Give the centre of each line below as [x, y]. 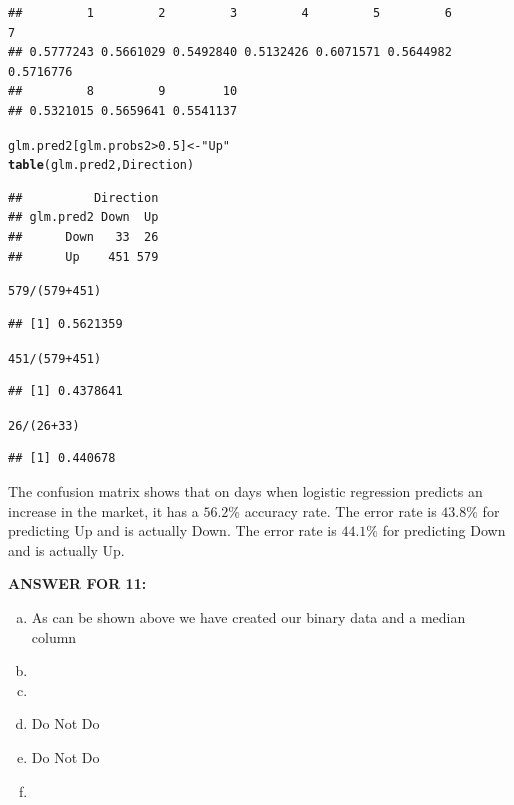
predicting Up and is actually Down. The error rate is [172, 530]
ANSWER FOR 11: [77, 583]
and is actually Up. [66, 549]
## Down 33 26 [83, 237]
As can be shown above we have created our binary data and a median [248, 616]
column [54, 636]
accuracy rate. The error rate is [340, 510]
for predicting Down [444, 530]
